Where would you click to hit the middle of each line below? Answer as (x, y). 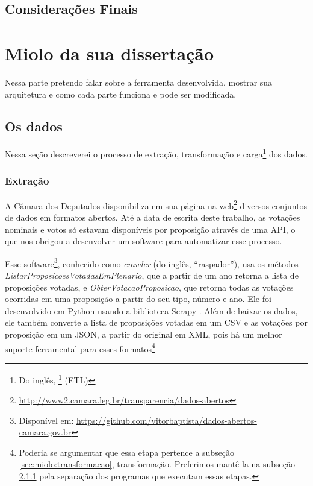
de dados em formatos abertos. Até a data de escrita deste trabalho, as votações (153, 217)
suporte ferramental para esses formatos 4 (80, 347)
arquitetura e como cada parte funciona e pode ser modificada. (121, 94)
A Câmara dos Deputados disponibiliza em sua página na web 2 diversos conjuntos (156, 204)
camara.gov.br (45, 432)
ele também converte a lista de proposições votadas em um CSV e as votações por (156, 322)
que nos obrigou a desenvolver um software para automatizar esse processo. (144, 241)
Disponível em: (46, 420)
